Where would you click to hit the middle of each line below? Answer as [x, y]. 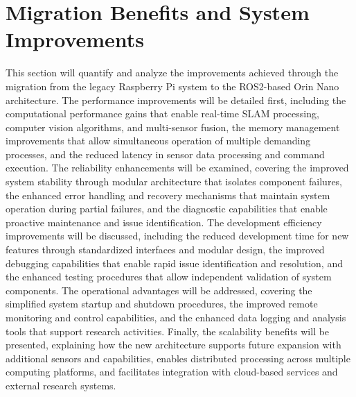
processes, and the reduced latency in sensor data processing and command [165, 154]
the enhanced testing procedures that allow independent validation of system [169, 277]
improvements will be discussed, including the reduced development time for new [177, 236]
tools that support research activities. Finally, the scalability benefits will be [168, 331]
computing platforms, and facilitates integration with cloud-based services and [172, 372]
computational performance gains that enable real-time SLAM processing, [162, 113]
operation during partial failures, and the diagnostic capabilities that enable [167, 209]
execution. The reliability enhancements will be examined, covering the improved [177, 168]
